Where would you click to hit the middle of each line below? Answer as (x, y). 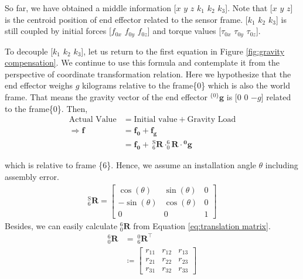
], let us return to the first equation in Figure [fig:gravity (183, 51)
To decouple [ (29, 51)
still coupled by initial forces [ (58, 31)
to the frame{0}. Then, (46, 108)
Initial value (156, 120)
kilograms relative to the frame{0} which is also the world (186, 85)
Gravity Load (212, 120)
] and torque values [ (184, 31)
